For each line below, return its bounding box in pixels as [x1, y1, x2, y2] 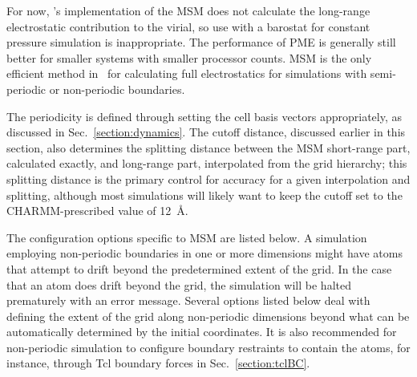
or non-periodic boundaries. [49, 80, 185, 97]
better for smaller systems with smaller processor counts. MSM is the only [6, 49, 372, 66]
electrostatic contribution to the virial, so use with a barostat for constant [6, 18, 370, 34]
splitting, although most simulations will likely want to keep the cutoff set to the [6, 186, 403, 203]
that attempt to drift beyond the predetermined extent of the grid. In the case [6, 260, 392, 277]
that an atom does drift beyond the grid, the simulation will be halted [6, 276, 351, 293]
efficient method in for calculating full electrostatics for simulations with [6, 65, 367, 82]
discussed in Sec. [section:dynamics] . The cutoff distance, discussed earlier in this [6, 124, 406, 140]
